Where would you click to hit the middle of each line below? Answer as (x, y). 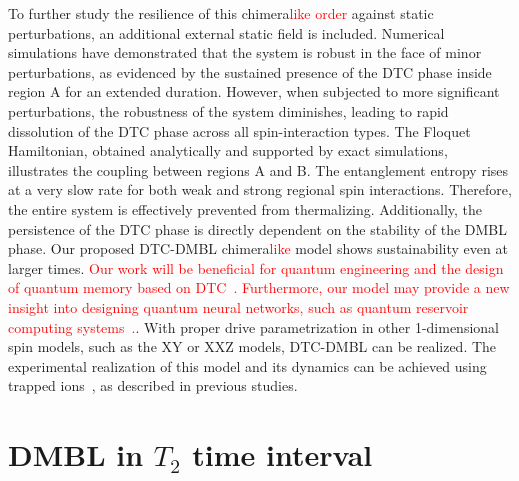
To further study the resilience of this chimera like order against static (221, 13)
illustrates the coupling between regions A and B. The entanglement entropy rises (258, 169)
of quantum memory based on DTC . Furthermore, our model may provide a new (259, 287)
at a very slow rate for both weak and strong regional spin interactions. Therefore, (260, 189)
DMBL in (76, 454)
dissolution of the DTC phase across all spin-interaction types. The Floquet (239, 130)
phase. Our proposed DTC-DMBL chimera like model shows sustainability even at (258, 248)
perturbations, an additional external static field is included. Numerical (226, 32)
